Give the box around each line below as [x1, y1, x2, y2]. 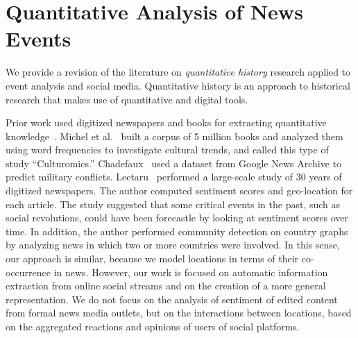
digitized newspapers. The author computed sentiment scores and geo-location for [6, 183, 353, 198]
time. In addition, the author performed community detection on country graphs [6, 223, 348, 238]
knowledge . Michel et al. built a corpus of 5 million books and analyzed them [6, 128, 343, 143]
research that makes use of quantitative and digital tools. [6, 92, 248, 106]
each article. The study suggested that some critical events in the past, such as [6, 196, 341, 211]
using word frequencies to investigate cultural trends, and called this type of [6, 142, 329, 157]
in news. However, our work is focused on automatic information [53, 264, 328, 279]
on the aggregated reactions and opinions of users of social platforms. [6, 319, 300, 333]
